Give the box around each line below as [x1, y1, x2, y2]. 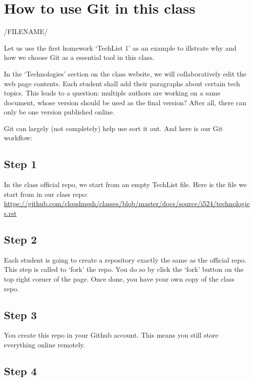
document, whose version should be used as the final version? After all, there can [4, 97, 247, 107]
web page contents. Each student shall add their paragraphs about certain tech [4, 78, 240, 88]
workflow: [4, 133, 32, 143]
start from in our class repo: [4, 189, 88, 199]
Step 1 [4, 156, 37, 171]
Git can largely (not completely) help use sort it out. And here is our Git [4, 123, 223, 133]
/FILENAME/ [4, 26, 48, 37]
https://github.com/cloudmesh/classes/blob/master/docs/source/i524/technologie [4, 198, 250, 209]
